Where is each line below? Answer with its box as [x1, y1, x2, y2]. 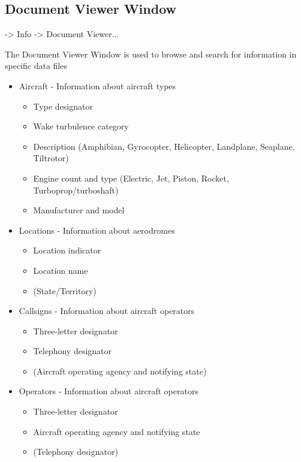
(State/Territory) [33, 284, 97, 297]
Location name [33, 264, 88, 276]
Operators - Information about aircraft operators [19, 385, 198, 397]
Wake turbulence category [33, 120, 129, 132]
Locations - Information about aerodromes [19, 224, 175, 236]
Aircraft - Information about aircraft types [19, 79, 176, 92]
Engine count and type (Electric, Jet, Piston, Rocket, [33, 171, 229, 184]
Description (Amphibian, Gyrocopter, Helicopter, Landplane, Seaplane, [33, 140, 295, 152]
